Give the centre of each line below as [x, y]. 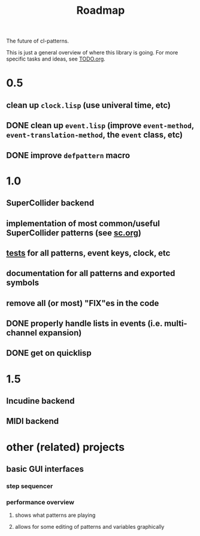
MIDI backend [33, 421]
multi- [175, 324]
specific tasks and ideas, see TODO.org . [56, 59]
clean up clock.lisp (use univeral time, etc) [89, 105]
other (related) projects [65, 447]
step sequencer [30, 486]
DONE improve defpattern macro [68, 155]
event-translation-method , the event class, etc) [95, 135]
